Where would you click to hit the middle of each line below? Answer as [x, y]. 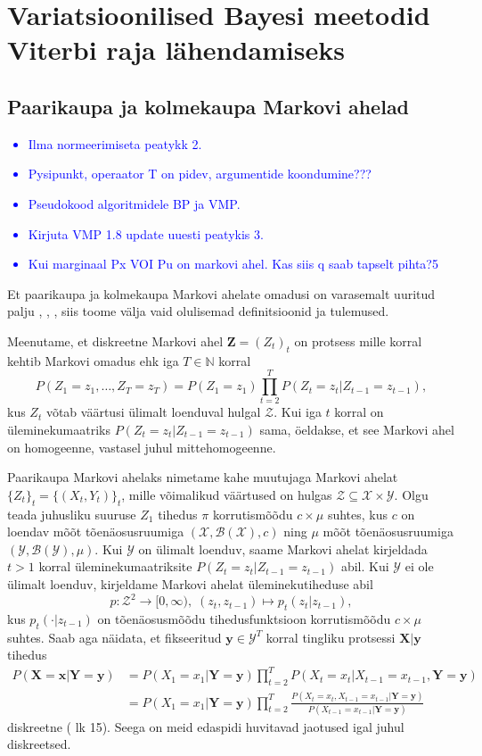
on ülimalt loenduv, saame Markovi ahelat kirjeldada [283, 548]
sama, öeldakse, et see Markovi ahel [357, 430]
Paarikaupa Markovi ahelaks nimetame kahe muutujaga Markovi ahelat [203, 477]
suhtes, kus [358, 514]
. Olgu [411, 494]
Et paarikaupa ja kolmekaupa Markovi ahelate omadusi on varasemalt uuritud [221, 293]
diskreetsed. [39, 744]
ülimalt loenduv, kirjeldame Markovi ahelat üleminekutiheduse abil [190, 583]
